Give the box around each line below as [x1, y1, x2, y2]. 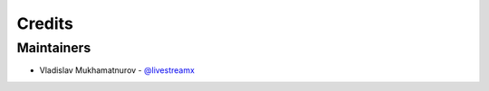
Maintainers [16, 40, 91, 56]
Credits [16, 14, 74, 33]
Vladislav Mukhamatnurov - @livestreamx [39, 65, 195, 76]
